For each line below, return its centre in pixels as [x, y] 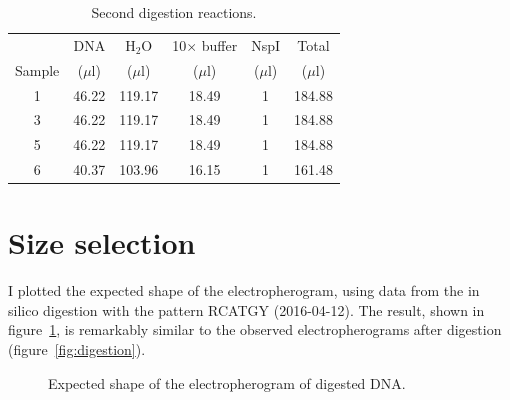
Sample [37, 69]
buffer [219, 44]
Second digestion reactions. [174, 12]
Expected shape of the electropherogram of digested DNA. [227, 382]
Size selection [102, 242]
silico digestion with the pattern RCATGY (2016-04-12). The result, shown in [246, 309]
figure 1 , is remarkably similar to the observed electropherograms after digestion [255, 329]
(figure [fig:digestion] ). [77, 349]
